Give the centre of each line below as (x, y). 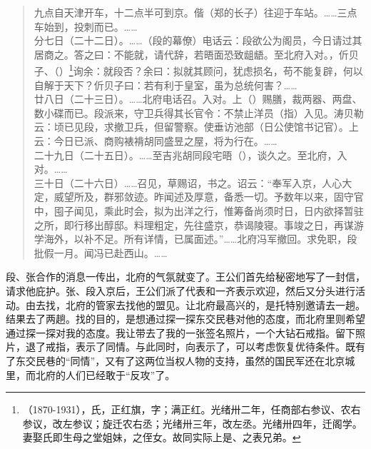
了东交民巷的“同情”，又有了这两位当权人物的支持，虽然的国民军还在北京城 (181, 360)
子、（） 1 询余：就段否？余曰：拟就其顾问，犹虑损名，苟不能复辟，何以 (198, 70)
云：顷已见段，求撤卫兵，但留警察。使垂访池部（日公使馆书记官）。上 (196, 127)
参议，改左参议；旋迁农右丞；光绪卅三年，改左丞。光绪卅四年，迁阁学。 (192, 423)
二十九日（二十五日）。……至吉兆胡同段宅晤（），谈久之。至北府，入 (190, 155)
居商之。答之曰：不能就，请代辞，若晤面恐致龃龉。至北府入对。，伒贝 (196, 54)
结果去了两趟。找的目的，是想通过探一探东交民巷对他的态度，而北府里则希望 (185, 319)
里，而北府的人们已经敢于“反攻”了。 (91, 374)
